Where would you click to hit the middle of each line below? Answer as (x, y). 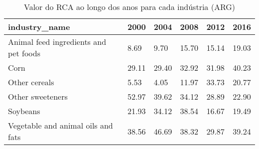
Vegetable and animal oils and (61, 125)
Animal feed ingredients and (57, 42)
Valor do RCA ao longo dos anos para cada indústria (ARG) (129, 7)
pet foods (24, 53)
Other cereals (31, 82)
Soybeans (24, 111)
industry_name (39, 27)
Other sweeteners (38, 96)
